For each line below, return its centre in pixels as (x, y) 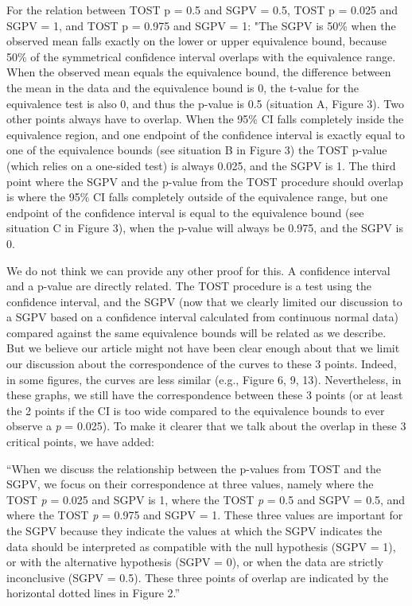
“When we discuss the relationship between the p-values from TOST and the (194, 468)
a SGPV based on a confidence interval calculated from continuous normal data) (202, 317)
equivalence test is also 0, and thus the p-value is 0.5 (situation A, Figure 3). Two (205, 103)
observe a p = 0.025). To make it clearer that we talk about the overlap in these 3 (206, 426)
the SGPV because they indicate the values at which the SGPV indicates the (194, 530)
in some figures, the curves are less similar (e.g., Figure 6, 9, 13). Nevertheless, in (204, 379)
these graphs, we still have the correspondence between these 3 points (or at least (205, 395)
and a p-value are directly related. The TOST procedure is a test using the (189, 286)
